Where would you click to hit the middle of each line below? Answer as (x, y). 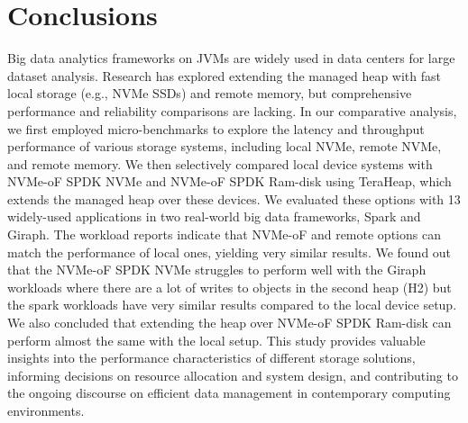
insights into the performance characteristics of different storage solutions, (211, 358)
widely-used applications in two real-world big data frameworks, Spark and (214, 216)
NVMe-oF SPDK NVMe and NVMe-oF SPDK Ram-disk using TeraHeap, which (229, 181)
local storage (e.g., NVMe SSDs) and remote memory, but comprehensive (210, 93)
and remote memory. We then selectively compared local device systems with (220, 163)
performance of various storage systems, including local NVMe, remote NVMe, (225, 146)
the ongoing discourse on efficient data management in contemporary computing (229, 393)
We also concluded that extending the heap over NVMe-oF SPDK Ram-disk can (229, 323)
